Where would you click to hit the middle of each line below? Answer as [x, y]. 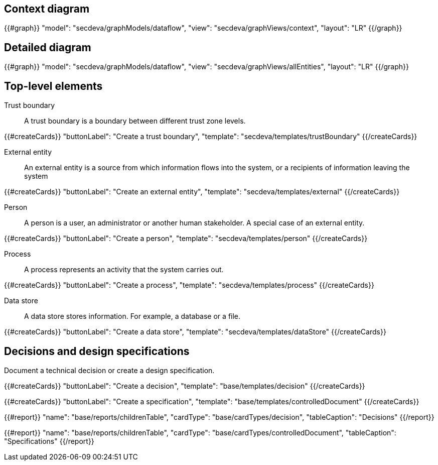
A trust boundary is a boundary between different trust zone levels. [135, 121]
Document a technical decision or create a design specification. [109, 370]
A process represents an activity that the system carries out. [124, 270]
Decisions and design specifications [97, 351]
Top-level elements [53, 86]
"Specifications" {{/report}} [49, 441]
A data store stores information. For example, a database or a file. [132, 316]
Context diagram [47, 9]
